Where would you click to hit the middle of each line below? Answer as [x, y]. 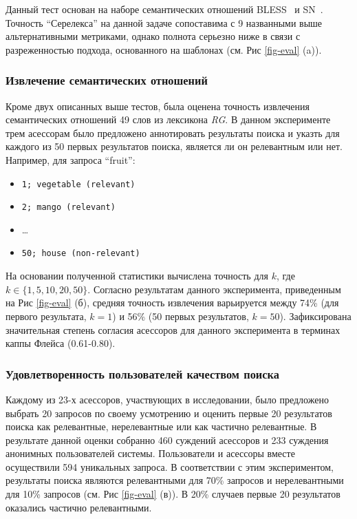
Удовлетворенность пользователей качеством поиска [142, 373]
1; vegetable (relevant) [78, 184]
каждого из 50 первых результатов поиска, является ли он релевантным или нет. [174, 146]
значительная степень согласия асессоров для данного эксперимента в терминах [173, 329]
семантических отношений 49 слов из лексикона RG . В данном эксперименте [168, 119]
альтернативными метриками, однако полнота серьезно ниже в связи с [153, 36]
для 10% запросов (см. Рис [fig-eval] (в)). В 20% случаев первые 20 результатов [173, 494]
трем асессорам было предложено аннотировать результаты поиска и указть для [173, 133]
